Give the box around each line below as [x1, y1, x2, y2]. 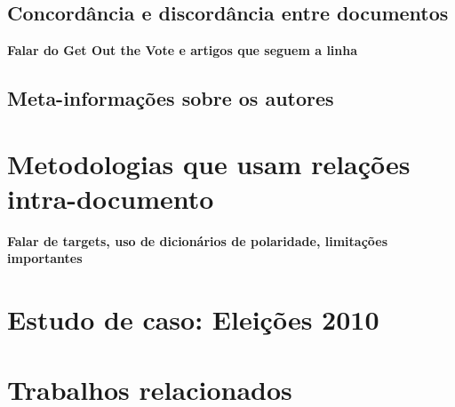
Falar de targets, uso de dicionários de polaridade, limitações [7, 231, 388, 250]
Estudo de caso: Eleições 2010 [7, 301, 379, 338]
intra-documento [7, 180, 214, 216]
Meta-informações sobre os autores [7, 84, 334, 112]
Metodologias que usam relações [7, 145, 411, 181]
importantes [7, 249, 83, 267]
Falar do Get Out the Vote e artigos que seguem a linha [7, 41, 358, 60]
